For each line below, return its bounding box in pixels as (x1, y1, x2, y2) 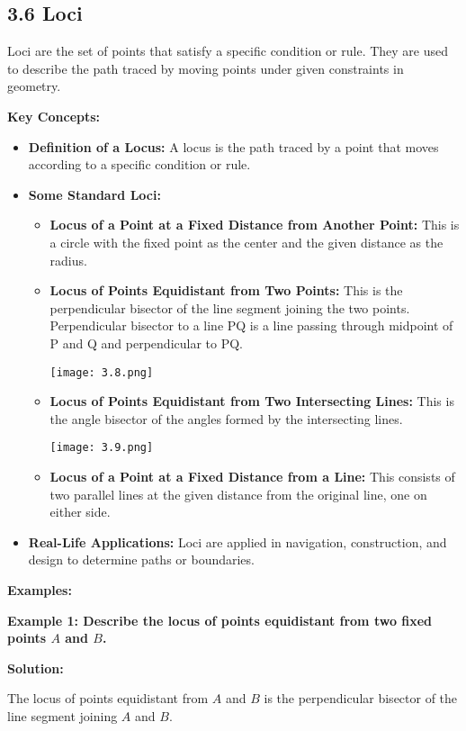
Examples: (7, 580, 72, 599)
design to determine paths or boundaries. (28, 550, 255, 569)
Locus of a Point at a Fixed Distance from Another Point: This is (49, 215, 460, 234)
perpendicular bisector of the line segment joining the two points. (49, 298, 410, 317)
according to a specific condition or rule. (28, 155, 251, 174)
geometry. (7, 77, 61, 95)
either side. (49, 502, 111, 521)
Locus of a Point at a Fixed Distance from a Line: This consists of (49, 467, 455, 486)
